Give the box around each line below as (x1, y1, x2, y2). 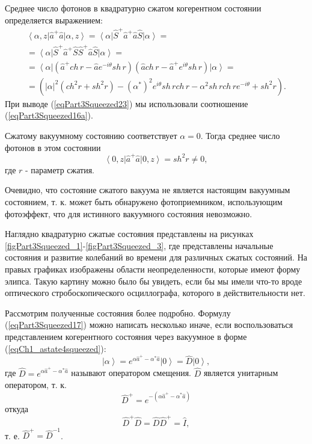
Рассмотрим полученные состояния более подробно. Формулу (5, 306, 231, 319)
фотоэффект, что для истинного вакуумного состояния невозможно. (5, 207, 252, 220)
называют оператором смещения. (71, 366, 191, 379)
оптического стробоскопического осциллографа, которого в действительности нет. (5, 286, 305, 299)
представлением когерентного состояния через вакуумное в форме (5, 330, 247, 342)
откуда (5, 402, 28, 415)
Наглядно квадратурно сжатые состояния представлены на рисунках (5, 227, 254, 240)
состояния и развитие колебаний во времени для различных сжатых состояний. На (5, 251, 307, 264)
